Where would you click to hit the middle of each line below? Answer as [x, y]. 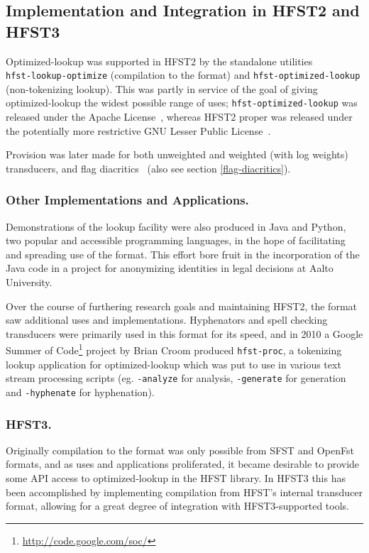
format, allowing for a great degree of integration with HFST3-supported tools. [178, 506]
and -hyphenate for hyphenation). [80, 392]
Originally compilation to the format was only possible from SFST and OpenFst [180, 450]
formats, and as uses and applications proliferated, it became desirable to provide [183, 464]
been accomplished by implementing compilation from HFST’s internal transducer [184, 492]
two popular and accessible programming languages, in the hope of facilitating [176, 240]
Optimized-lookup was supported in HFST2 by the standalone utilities [159, 61]
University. [29, 282]
